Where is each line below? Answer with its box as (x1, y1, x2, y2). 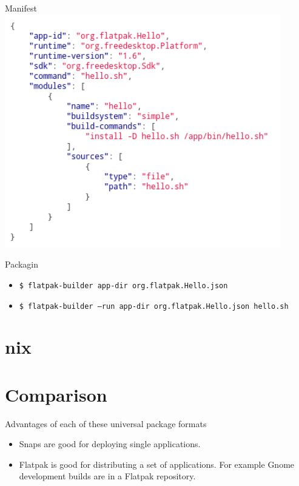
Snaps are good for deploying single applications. (19, 437, 201, 450)
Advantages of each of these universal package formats (5, 417, 207, 430)
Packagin (5, 258, 39, 271)
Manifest (5, 2, 37, 14)
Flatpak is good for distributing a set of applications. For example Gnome (19, 457, 295, 470)
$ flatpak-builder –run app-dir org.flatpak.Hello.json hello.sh (19, 302, 289, 311)
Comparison (5, 382, 107, 407)
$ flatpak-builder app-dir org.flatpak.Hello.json (19, 281, 228, 290)
